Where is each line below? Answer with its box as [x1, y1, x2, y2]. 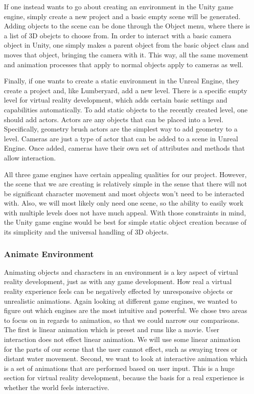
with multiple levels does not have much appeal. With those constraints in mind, [4, 207, 246, 217]
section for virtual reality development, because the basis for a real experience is [4, 372, 244, 383]
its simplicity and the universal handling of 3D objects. [4, 227, 169, 237]
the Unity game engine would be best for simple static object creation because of [4, 217, 247, 227]
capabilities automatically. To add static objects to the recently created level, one [4, 104, 248, 114]
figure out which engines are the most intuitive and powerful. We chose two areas [4, 305, 248, 315]
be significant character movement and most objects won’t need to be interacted [4, 188, 245, 198]
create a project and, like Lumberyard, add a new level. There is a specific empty [4, 85, 248, 95]
